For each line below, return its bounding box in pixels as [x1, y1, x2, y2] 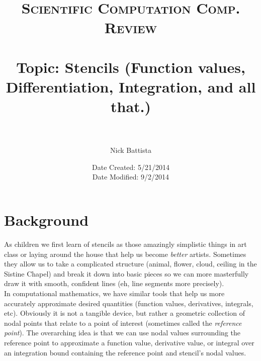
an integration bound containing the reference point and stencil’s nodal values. [4, 347, 246, 357]
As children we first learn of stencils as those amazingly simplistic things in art [4, 238, 247, 249]
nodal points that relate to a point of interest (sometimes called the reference [4, 317, 242, 328]
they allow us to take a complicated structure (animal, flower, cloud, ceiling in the [4, 258, 257, 269]
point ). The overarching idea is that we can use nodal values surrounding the [4, 327, 240, 338]
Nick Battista [110, 145, 151, 155]
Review [104, 17, 157, 38]
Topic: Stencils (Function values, [16, 56, 245, 77]
